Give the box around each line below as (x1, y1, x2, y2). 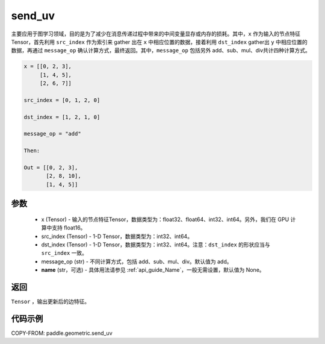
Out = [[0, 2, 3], (23, 164, 78, 171)
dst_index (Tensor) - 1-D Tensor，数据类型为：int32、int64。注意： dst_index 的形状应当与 (41, 241, 270, 248)
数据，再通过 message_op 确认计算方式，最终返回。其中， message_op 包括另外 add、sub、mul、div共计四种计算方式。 (11, 47, 311, 54)
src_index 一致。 (41, 249, 87, 257)
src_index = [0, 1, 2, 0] (23, 96, 101, 104)
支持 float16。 (51, 224, 86, 231)
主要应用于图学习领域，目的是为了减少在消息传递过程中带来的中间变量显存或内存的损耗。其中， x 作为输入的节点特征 (11, 30, 301, 37)
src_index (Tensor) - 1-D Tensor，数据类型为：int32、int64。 (41, 233, 193, 240)
